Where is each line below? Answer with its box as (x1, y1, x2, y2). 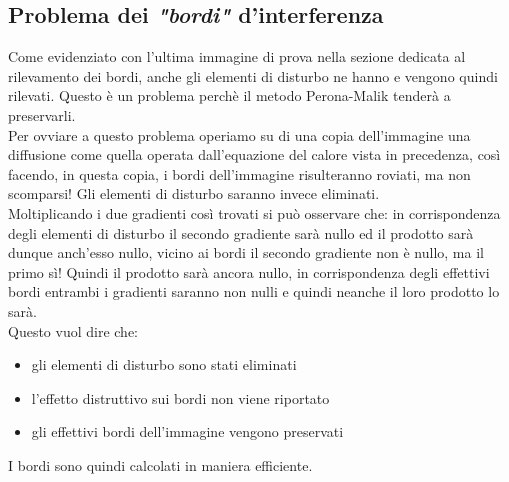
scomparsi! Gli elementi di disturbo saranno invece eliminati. (8, 183, 380, 204)
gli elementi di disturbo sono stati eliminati (31, 354, 297, 375)
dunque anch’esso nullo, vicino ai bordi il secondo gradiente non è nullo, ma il (8, 242, 484, 263)
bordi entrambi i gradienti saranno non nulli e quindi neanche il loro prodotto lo (8, 281, 500, 302)
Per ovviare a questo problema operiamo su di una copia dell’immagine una (8, 124, 471, 145)
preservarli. (8, 104, 76, 125)
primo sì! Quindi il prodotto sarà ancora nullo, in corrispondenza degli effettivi (8, 261, 490, 282)
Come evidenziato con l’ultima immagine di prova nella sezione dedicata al (8, 46, 466, 67)
